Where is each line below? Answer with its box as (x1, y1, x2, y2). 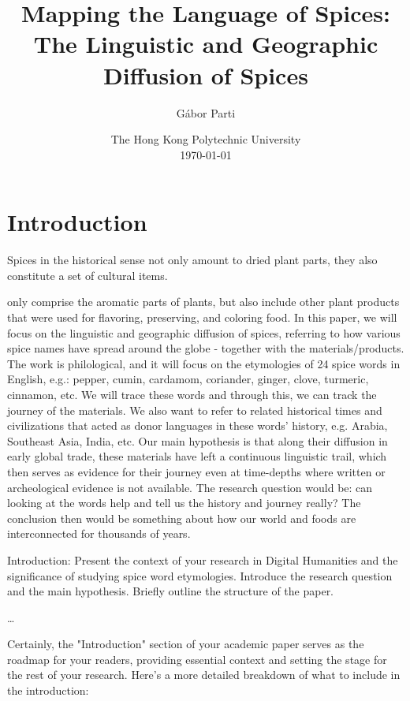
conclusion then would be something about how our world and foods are (7, 509, 356, 526)
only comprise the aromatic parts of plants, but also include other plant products (7, 293, 400, 310)
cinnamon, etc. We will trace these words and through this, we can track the (7, 386, 377, 402)
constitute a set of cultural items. (7, 267, 168, 283)
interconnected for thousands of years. (7, 525, 191, 542)
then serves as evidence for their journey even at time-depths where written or (7, 463, 386, 479)
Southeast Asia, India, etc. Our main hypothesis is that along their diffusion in (7, 432, 388, 449)
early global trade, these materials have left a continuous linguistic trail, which (7, 448, 387, 464)
